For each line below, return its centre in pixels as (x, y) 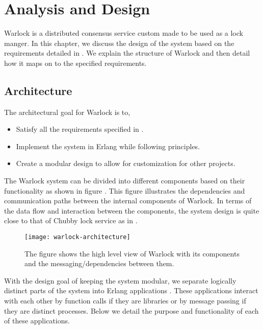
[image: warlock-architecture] (77, 237)
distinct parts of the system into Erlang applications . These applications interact (131, 290)
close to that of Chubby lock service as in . (71, 220)
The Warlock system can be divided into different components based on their (125, 181)
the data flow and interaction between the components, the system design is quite (132, 210)
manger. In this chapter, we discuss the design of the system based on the (119, 43)
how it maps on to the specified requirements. (75, 63)
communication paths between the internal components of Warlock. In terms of (128, 201)
